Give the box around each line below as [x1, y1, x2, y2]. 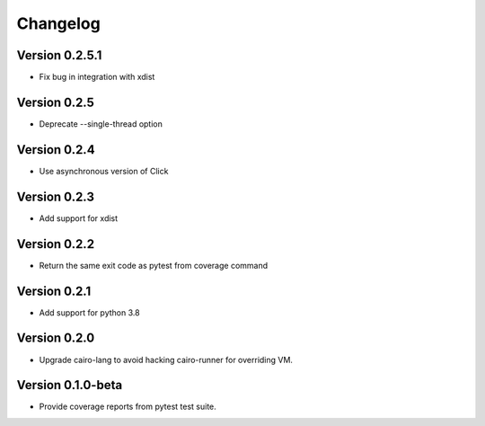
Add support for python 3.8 [39, 306, 140, 318]
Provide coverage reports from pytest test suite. [39, 401, 217, 413]
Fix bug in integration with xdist [39, 72, 155, 83]
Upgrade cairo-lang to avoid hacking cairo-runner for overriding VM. [39, 354, 294, 365]
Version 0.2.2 [16, 236, 94, 252]
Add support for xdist [39, 212, 119, 224]
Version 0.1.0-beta [16, 377, 123, 393]
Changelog [16, 13, 101, 33]
